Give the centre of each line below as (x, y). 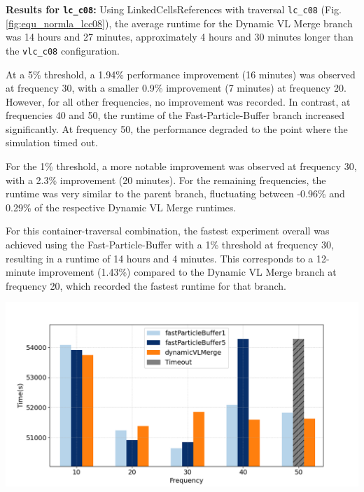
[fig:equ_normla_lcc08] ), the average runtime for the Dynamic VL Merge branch (179, 23)
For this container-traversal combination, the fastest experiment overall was (168, 231)
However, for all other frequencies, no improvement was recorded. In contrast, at (178, 101)
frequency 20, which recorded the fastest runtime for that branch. (146, 285)
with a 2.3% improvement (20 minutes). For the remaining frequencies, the (166, 180)
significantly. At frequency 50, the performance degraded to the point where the (177, 128)
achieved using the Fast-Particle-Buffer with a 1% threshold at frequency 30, (170, 245)
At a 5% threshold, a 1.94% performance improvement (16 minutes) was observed (181, 74)
